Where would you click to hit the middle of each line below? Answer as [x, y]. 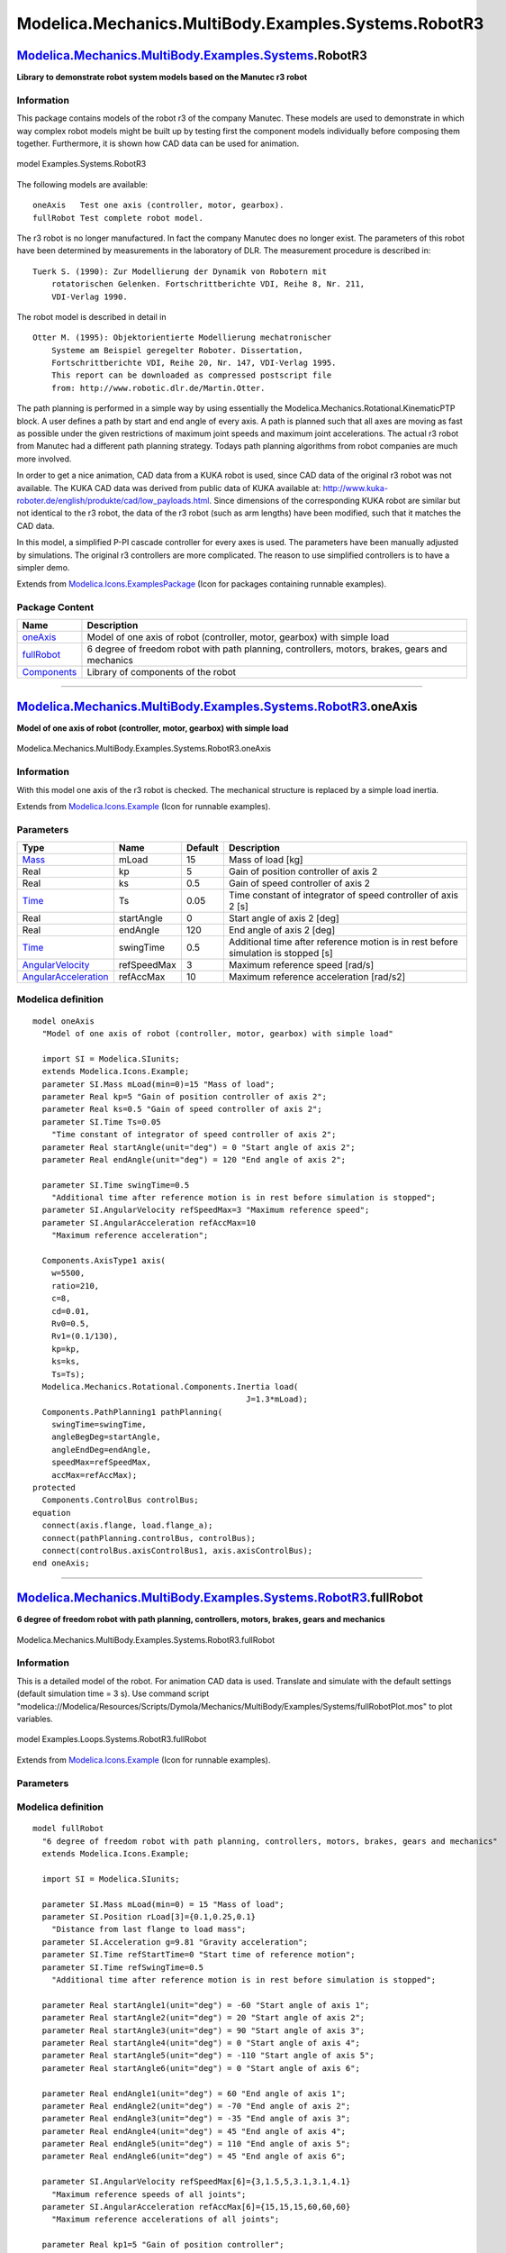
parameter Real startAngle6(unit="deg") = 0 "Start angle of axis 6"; [201, 2068]
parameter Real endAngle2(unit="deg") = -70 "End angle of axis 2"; [196, 2106]
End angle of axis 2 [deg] [282, 930]
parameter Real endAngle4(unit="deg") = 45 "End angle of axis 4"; [194, 2131]
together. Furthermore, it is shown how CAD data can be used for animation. [158, 143]
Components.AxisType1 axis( [104, 1261]
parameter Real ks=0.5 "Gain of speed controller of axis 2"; [182, 1109]
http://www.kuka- [356, 488]
